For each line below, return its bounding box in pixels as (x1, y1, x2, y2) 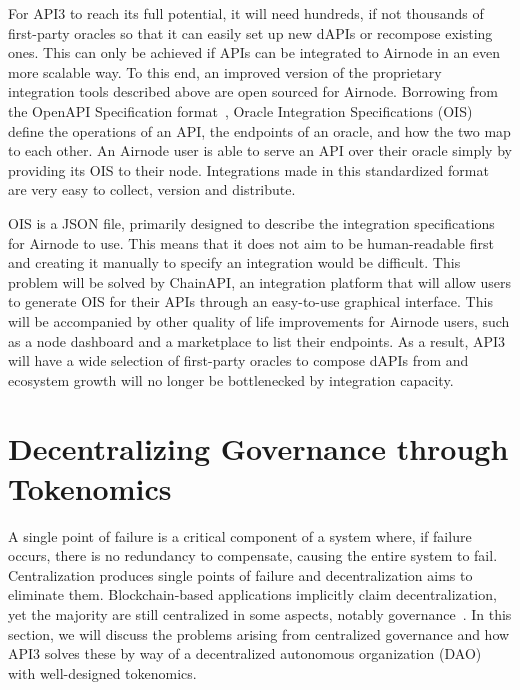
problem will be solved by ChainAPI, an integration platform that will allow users (8, 271, 512, 292)
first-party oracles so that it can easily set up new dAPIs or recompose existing (8, 22, 493, 43)
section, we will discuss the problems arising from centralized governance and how (8, 623, 510, 644)
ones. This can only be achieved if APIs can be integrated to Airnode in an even (8, 42, 501, 63)
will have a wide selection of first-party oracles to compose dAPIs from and (8, 350, 469, 371)
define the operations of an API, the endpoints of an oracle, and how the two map (8, 120, 511, 141)
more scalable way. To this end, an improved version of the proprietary (8, 61, 442, 82)
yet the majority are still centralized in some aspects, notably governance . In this (8, 603, 512, 624)
